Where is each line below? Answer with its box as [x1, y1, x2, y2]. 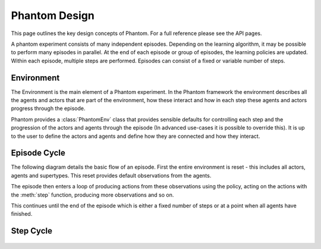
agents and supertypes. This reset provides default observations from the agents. [11, 172, 212, 179]
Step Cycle [11, 226, 53, 236]
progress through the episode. [11, 105, 86, 112]
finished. [11, 210, 33, 218]
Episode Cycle [11, 148, 65, 158]
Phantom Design [11, 9, 95, 22]
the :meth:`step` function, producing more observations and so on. [11, 191, 174, 198]
